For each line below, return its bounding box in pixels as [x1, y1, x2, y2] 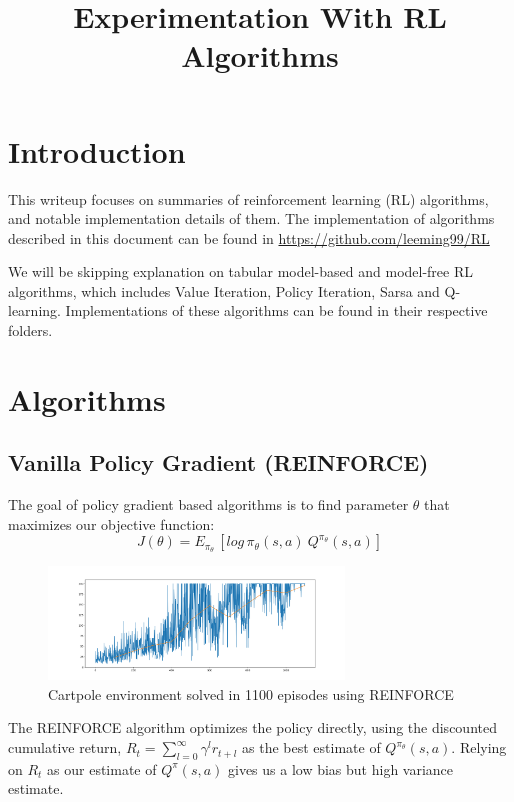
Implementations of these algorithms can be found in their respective [65, 300, 488, 321]
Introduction [8, 130, 186, 171]
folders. [8, 320, 53, 341]
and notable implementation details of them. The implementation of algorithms [8, 208, 495, 229]
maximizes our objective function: [8, 513, 215, 534]
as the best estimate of [242, 737, 381, 758]
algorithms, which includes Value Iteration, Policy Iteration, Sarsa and [8, 280, 440, 301]
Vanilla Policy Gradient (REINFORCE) [8, 447, 429, 478]
